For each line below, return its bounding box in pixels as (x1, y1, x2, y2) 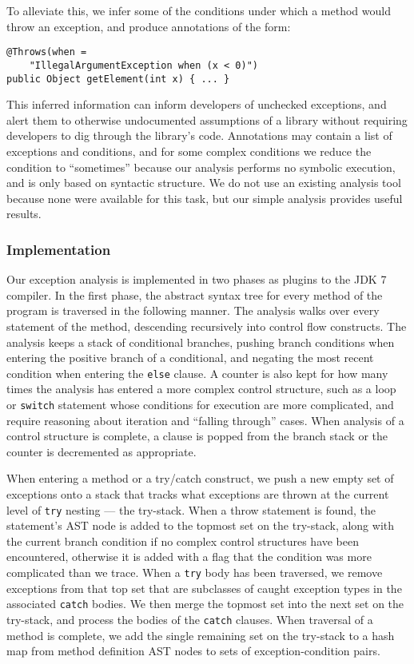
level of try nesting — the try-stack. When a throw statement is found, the (6, 501, 376, 518)
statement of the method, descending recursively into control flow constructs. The (6, 317, 407, 334)
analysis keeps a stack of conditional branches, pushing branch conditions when (6, 333, 395, 350)
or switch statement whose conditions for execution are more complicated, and (6, 396, 394, 412)
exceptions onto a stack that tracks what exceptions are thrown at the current (6, 485, 389, 502)
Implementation (6, 239, 111, 259)
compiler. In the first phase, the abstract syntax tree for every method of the (6, 286, 383, 303)
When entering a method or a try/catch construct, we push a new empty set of (6, 470, 394, 487)
